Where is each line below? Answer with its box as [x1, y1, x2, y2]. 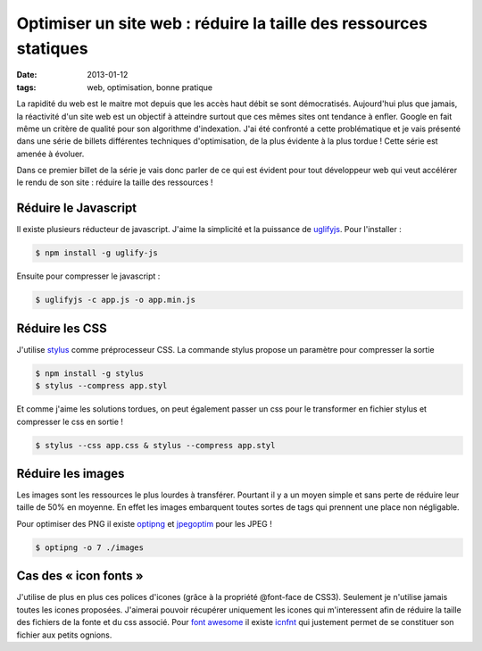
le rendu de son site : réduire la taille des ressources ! [16, 177, 213, 188]
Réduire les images [16, 465, 125, 481]
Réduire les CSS [16, 321, 107, 336]
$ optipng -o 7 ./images [35, 542, 145, 553]
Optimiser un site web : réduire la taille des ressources [16, 13, 428, 33]
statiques [16, 38, 88, 58]
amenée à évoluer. [16, 148, 85, 159]
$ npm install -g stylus [35, 368, 145, 379]
